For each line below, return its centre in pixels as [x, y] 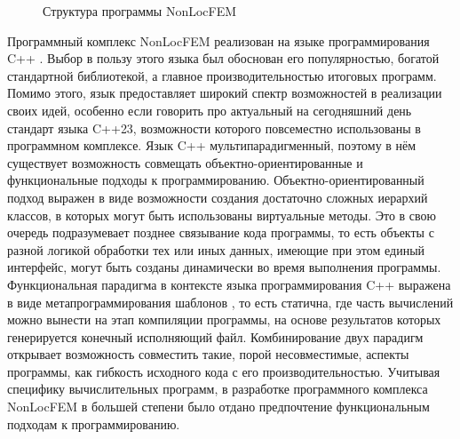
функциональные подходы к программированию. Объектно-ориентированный [216, 180]
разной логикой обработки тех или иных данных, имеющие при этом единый [216, 249]
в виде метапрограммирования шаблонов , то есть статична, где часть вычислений [230, 302]
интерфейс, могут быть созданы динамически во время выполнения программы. [224, 267]
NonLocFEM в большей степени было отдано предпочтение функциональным [218, 407]
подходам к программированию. [94, 423]
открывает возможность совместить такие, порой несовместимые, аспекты [208, 354]
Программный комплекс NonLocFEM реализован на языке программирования [218, 40]
